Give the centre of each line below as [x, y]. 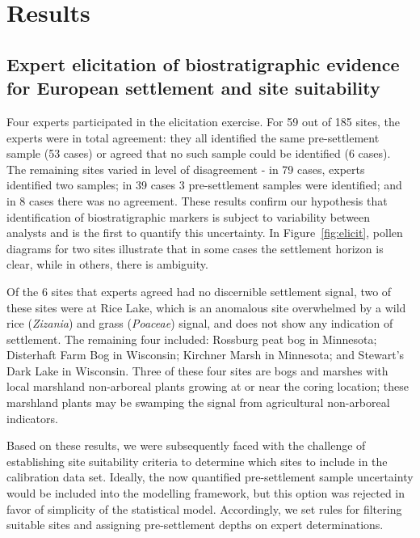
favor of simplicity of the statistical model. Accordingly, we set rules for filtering [204, 508]
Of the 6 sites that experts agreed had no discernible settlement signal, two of [199, 291]
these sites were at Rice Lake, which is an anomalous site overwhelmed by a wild [206, 307]
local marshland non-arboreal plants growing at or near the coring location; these [208, 386]
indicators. [32, 418]
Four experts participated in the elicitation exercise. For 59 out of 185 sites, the [204, 121]
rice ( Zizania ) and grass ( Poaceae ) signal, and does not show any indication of [200, 323]
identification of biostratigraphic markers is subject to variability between [189, 216]
